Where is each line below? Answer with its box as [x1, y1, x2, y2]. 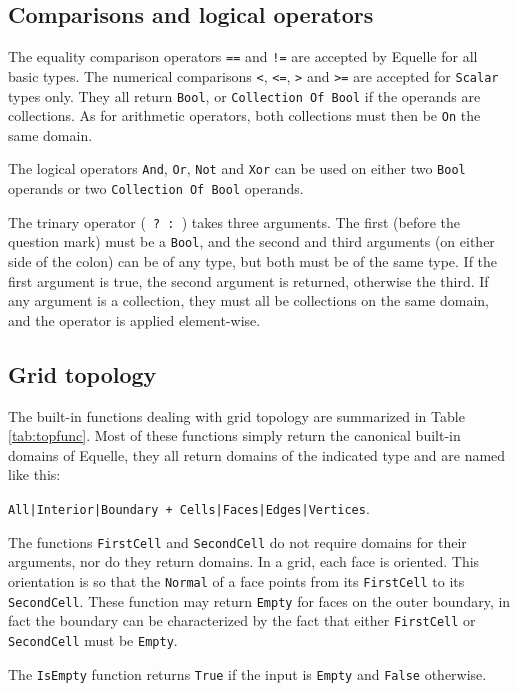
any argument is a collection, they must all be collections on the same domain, [8, 290, 489, 311]
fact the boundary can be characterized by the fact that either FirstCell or [8, 610, 476, 631]
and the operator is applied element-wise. [8, 309, 261, 330]
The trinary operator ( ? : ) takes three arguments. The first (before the [8, 211, 461, 232]
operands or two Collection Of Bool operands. [8, 178, 304, 199]
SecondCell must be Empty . [8, 629, 178, 650]
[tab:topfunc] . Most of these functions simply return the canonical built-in [8, 425, 461, 446]
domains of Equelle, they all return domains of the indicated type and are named [8, 444, 506, 465]
